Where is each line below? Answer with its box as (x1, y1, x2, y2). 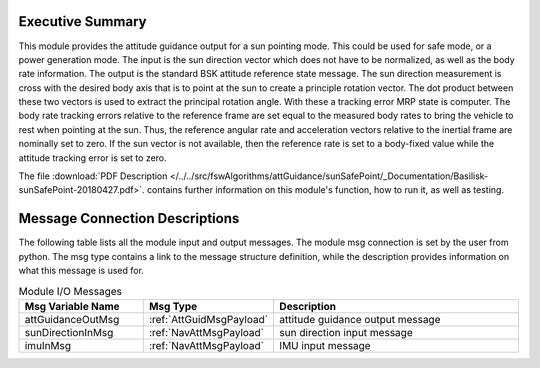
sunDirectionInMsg (24, 325, 114, 339)
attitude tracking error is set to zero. (18, 151, 167, 164)
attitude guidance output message (279, 312, 441, 326)
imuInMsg (24, 338, 72, 352)
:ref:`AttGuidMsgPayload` (148, 312, 269, 326)
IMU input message (279, 338, 371, 352)
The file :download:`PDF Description (18, 170, 168, 182)
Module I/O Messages (18, 284, 123, 298)
